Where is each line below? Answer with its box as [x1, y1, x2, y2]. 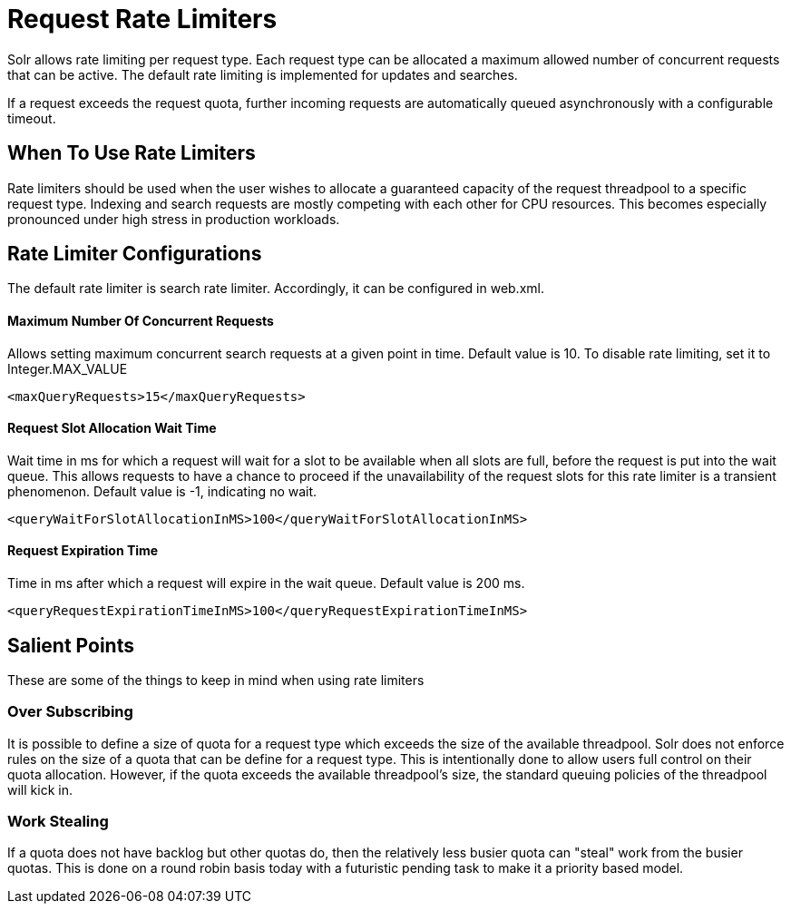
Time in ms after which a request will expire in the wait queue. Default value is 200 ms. [7, 575, 525, 592]
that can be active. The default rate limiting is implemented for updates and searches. [7, 66, 518, 83]
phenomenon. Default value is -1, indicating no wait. [7, 483, 317, 499]
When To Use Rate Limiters [7, 142, 256, 165]
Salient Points [7, 633, 134, 657]
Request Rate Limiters [7, 4, 278, 34]
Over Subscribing [7, 702, 133, 721]
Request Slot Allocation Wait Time [7, 420, 217, 436]
